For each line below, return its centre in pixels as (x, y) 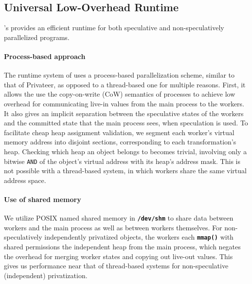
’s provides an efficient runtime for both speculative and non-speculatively (114, 28)
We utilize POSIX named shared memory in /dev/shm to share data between (119, 218)
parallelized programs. (37, 37)
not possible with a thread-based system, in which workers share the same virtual (125, 171)
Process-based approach (45, 56)
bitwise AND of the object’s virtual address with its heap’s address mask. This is (122, 161)
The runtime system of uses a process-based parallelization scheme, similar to (119, 75)
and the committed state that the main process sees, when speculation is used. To (126, 123)
